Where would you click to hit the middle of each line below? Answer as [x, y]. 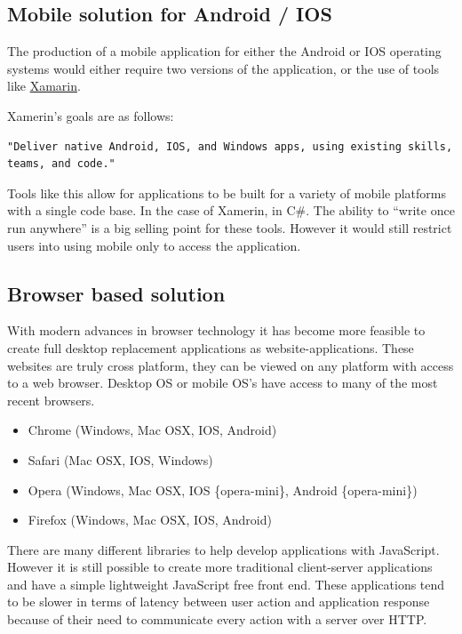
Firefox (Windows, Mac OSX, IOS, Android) [150, 520]
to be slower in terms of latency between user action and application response [219, 602]
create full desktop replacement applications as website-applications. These [211, 347]
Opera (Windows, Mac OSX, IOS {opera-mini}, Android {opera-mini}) [223, 490]
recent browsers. [51, 400]
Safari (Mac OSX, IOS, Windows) [120, 459]
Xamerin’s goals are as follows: [91, 115]
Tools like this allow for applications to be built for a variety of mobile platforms [227, 193]
